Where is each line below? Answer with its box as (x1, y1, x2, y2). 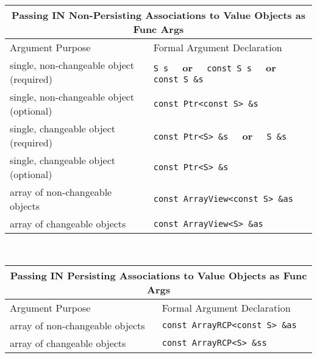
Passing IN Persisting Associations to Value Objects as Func (10, 268, 307, 282)
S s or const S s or (153, 60, 276, 74)
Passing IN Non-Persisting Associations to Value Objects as (12, 8, 305, 22)
